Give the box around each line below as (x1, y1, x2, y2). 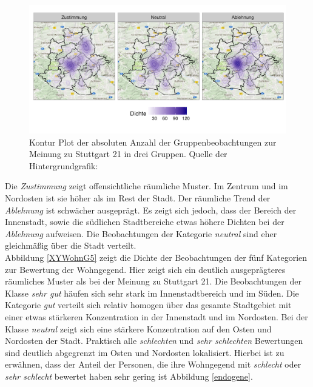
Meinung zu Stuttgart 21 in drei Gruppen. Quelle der (29, 147, 227, 160)
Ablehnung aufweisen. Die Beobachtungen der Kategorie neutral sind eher (5, 227, 277, 240)
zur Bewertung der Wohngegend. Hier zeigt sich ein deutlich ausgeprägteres (5, 263, 286, 275)
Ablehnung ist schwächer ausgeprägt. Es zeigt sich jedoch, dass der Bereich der (5, 203, 297, 216)
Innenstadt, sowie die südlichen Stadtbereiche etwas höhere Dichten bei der (5, 215, 284, 228)
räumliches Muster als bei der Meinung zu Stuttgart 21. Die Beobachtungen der (5, 275, 301, 288)
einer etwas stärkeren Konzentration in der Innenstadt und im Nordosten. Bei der (5, 310, 308, 323)
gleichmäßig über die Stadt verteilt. (5, 239, 136, 252)
